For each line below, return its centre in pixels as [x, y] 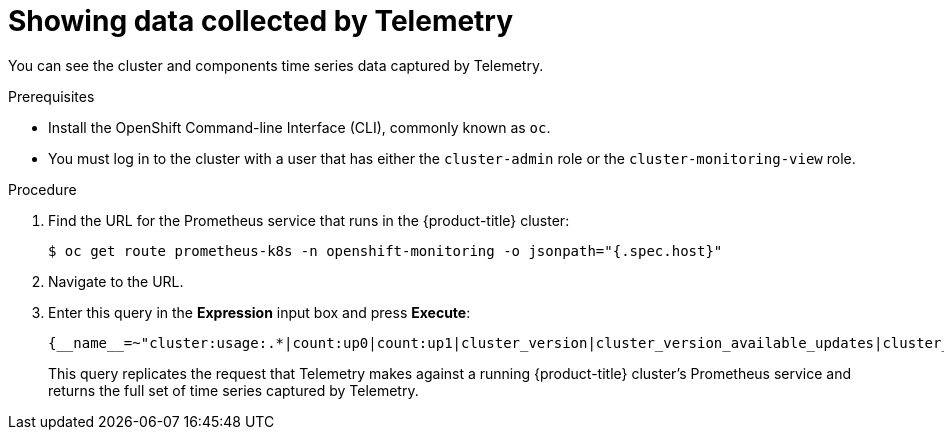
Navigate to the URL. [116, 281]
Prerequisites [51, 96]
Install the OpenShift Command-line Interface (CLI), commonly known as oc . [299, 127]
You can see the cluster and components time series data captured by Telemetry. [276, 65]
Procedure [42, 189]
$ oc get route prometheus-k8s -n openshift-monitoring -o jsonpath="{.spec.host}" [385, 250]
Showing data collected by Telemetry [261, 21]
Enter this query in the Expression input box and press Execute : [259, 312]
